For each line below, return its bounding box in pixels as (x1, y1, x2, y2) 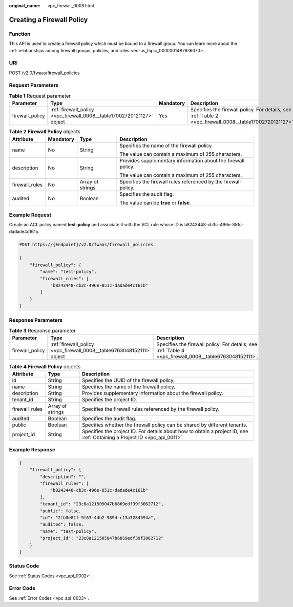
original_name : (9, 3, 41, 8)
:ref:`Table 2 (190, 112, 218, 119)
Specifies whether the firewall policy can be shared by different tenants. (82, 421, 248, 428)
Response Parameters (9, 316, 63, 323)
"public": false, (40, 508, 82, 514)
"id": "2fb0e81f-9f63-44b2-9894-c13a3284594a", (40, 515, 156, 520)
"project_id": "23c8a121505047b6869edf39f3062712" (40, 535, 164, 541)
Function (9, 30, 31, 37)
